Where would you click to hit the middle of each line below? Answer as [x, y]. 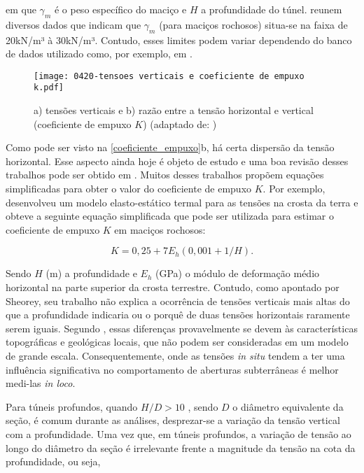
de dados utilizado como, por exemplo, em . [99, 54]
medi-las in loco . [41, 383]
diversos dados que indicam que [73, 24]
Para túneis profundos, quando [72, 406]
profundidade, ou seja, [53, 461]
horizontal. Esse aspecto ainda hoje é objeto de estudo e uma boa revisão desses [177, 161]
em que [21, 9]
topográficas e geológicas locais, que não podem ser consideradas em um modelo [177, 342]
